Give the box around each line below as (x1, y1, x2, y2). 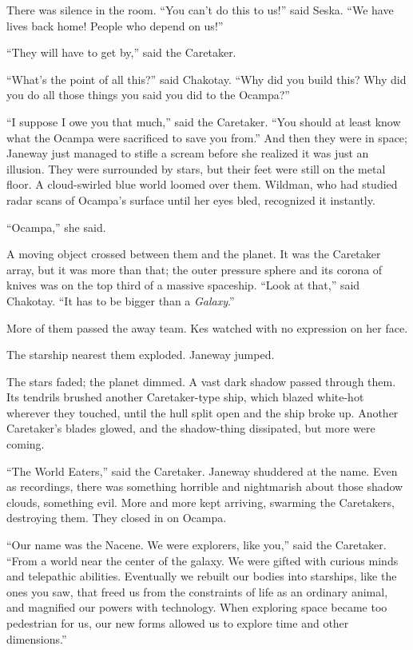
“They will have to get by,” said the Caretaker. (6, 44, 236, 61)
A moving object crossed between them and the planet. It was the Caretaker (6, 245, 381, 262)
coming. (6, 436, 45, 453)
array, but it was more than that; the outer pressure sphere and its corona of (6, 261, 383, 277)
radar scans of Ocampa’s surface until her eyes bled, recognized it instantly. (6, 191, 375, 208)
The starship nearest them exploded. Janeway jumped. (6, 346, 275, 363)
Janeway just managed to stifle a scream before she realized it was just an (6, 145, 369, 162)
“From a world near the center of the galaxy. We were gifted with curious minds (6, 552, 399, 568)
